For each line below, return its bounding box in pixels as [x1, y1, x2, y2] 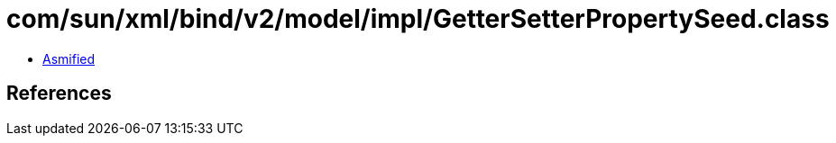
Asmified [42, 50, 96, 67]
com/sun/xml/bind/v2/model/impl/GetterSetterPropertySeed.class [6, 4, 830, 34]
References [6, 82, 112, 105]
